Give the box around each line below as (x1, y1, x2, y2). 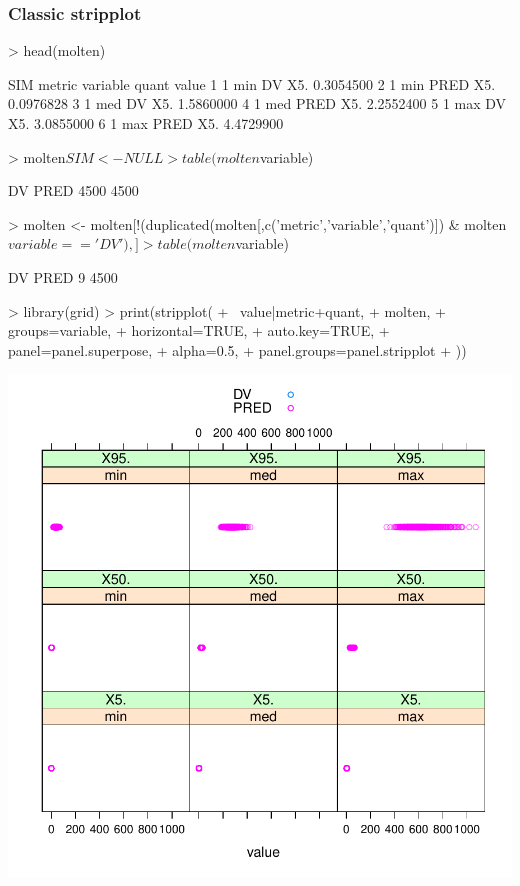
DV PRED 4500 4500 (8, 180, 139, 201)
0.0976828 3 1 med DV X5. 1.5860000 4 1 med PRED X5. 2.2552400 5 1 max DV (8, 93, 507, 114)
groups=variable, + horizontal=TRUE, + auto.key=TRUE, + (8, 320, 390, 341)
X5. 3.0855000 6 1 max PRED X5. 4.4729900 (8, 113, 284, 133)
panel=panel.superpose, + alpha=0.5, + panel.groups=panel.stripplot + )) (8, 339, 467, 360)
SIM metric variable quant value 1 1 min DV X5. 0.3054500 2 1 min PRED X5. (8, 73, 496, 94)
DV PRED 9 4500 (8, 266, 118, 287)
